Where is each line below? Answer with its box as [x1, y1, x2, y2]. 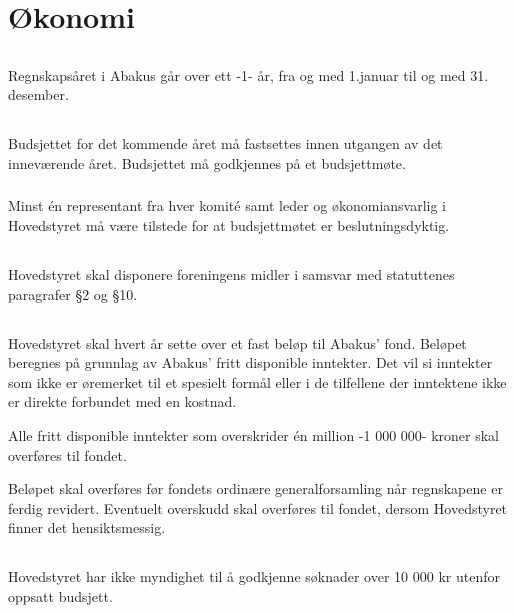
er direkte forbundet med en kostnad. [8, 391, 237, 412]
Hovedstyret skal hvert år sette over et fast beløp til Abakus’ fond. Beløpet [8, 332, 467, 353]
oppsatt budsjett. [8, 585, 113, 606]
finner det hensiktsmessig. [8, 517, 166, 538]
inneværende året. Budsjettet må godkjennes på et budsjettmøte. [8, 152, 406, 173]
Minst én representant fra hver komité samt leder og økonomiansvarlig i [8, 195, 447, 216]
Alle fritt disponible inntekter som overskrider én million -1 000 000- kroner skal [8, 424, 499, 445]
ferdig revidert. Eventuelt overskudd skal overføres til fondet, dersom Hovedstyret [8, 497, 508, 518]
